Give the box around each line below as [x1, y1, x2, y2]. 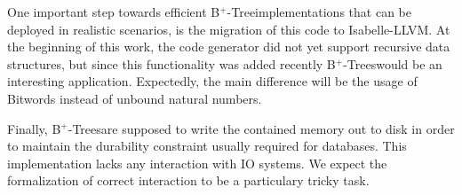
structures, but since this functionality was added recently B [7, 54, 336, 73]
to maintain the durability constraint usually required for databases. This [7, 136, 407, 155]
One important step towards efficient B [7, 3, 220, 20]
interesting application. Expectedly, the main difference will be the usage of [7, 72, 418, 90]
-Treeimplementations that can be [227, 3, 411, 20]
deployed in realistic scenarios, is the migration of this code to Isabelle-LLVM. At [7, 19, 450, 38]
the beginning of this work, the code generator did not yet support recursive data [7, 37, 450, 56]
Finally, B [7, 119, 61, 137]
